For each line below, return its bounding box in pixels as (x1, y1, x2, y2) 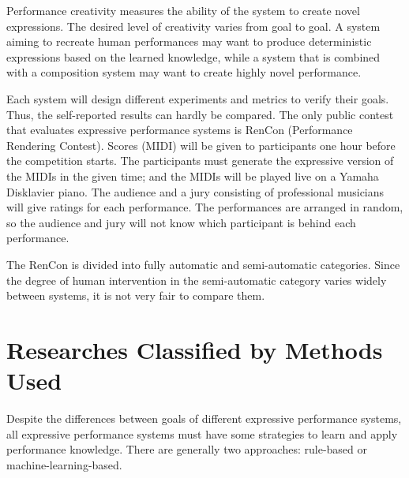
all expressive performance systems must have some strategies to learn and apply (6, 425, 398, 442)
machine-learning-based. (6, 456, 122, 472)
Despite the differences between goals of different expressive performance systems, (6, 410, 402, 426)
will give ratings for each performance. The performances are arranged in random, (6, 199, 403, 215)
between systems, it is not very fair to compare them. (6, 287, 265, 304)
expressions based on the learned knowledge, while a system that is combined (6, 48, 381, 65)
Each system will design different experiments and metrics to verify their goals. (6, 90, 389, 106)
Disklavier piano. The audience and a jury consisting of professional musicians (6, 183, 385, 200)
